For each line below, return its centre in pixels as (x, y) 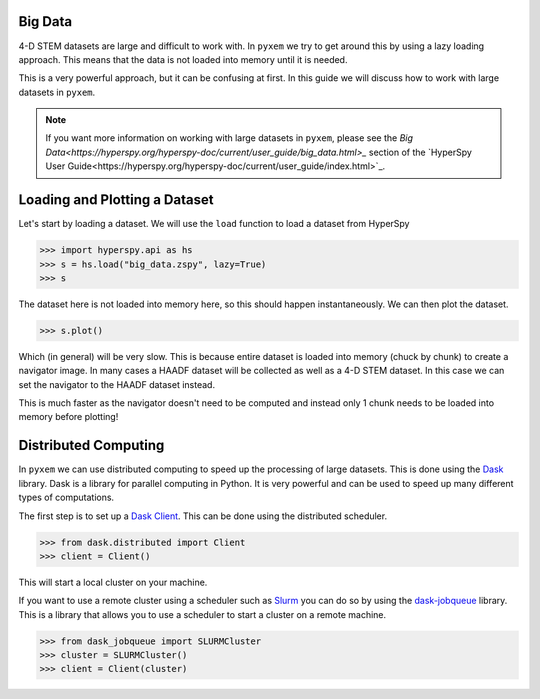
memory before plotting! (68, 417)
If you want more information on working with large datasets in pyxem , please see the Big (229, 138)
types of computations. (66, 497)
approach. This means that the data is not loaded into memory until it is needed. (183, 59)
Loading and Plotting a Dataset (116, 200)
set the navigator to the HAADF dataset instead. (116, 384)
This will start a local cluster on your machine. (113, 582)
